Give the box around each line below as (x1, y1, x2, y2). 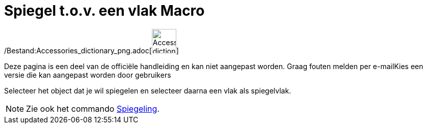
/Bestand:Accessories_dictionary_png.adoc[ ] (4, 46, 179, 55)
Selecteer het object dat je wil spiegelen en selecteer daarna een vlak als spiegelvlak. (4, 86, 291, 95)
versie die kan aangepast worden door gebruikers (4, 70, 171, 79)
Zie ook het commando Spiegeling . (26, 103, 159, 114)
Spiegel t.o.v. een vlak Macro (4, 2, 205, 19)
